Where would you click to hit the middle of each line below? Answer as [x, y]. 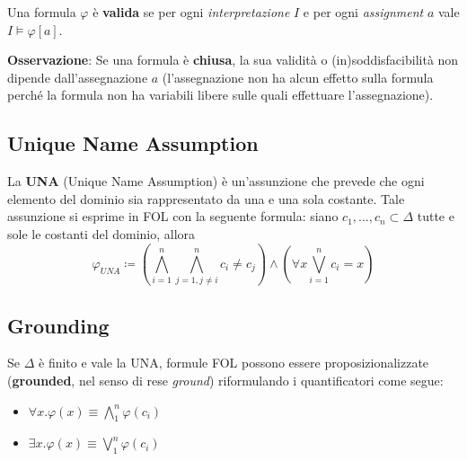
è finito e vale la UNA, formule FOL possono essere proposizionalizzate [234, 363]
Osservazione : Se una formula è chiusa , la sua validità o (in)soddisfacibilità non [233, 60]
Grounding [58, 325]
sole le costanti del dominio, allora [101, 233]
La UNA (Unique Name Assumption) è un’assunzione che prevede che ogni [216, 181]
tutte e [436, 216]
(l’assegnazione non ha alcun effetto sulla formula [298, 77]
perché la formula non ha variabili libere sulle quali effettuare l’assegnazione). [220, 95]
